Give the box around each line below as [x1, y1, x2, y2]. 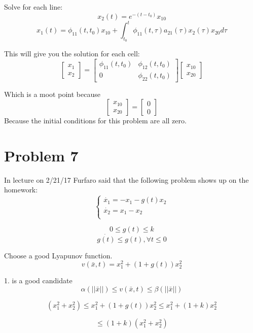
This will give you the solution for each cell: [4, 48, 140, 59]
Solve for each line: [4, 2, 63, 12]
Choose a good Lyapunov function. [4, 250, 113, 260]
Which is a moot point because [4, 88, 100, 99]
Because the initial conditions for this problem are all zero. [4, 115, 187, 126]
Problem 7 [4, 145, 79, 165]
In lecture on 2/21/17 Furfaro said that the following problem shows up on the [4, 174, 249, 185]
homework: [4, 184, 38, 195]
